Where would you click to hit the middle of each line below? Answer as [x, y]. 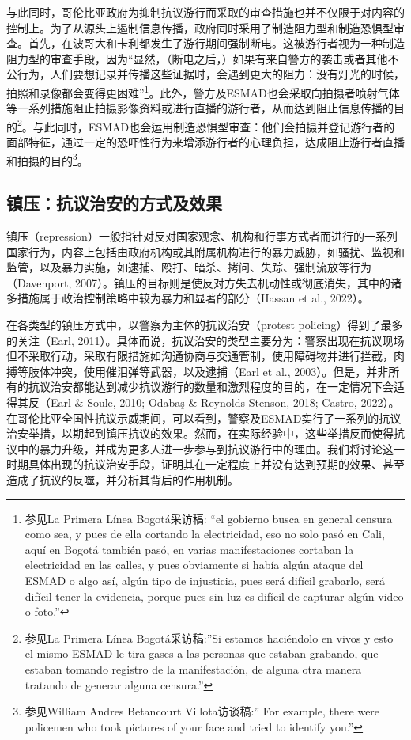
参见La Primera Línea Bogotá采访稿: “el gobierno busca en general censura [209, 518]
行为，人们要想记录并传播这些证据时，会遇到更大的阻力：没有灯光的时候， [211, 74]
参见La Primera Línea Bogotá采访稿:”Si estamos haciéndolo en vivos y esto [209, 638]
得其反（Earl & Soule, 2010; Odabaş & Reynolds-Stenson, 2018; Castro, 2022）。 [203, 402]
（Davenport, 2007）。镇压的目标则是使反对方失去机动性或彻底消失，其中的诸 [204, 282]
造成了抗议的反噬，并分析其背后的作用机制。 [123, 480]
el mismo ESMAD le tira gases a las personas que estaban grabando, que [202, 653]
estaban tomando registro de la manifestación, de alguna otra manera [193, 668]
